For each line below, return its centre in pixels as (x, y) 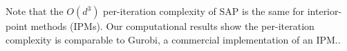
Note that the (35, 11)
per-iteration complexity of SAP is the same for (204, 11)
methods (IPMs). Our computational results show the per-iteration (172, 26)
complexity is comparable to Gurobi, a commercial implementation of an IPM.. (173, 39)
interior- (325, 11)
